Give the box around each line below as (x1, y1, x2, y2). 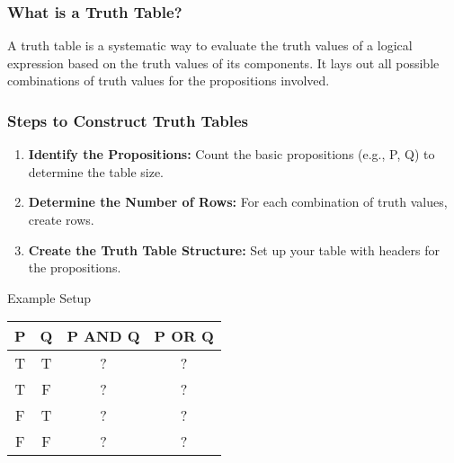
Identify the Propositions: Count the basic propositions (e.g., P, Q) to (28, 145, 435, 164)
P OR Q (154, 325, 214, 347)
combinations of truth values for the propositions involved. (7, 71, 330, 90)
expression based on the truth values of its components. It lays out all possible (7, 53, 440, 72)
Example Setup (7, 288, 92, 307)
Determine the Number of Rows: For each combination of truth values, (28, 192, 448, 211)
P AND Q (67, 325, 140, 347)
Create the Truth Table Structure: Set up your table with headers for (28, 240, 440, 259)
